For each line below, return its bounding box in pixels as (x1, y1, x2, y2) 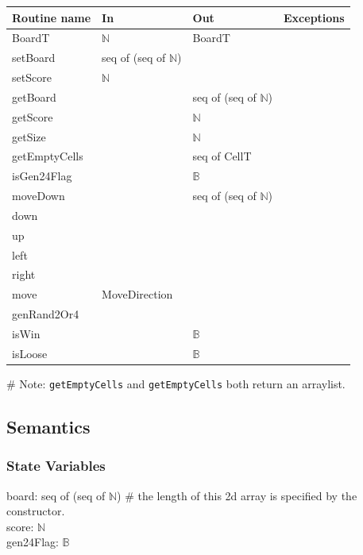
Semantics (6, 414, 91, 438)
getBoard (12, 88, 56, 105)
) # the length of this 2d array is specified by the (117, 487, 357, 503)
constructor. (6, 503, 65, 519)
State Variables (6, 456, 106, 476)
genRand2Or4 (12, 306, 79, 322)
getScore (12, 108, 53, 125)
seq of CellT (192, 148, 252, 164)
